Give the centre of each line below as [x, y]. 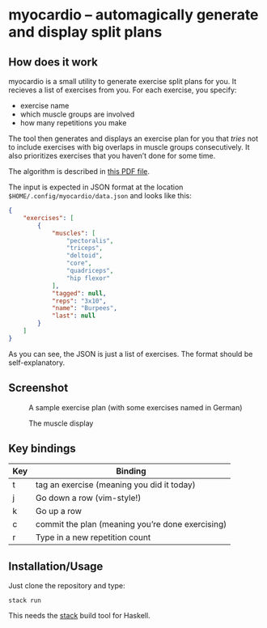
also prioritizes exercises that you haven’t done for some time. [112, 156]
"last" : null [73, 316]
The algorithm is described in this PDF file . [79, 171]
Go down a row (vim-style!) [88, 498]
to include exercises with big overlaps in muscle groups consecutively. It [129, 147]
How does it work [53, 62]
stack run [25, 600]
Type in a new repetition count [93, 537]
